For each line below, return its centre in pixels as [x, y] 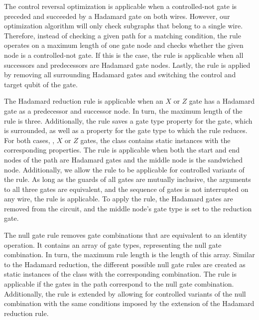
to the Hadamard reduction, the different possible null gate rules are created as [125, 264]
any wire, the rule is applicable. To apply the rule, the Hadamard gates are [119, 199]
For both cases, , [29, 140]
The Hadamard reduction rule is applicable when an [84, 101]
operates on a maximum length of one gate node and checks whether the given [124, 45]
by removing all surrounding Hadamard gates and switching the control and [120, 75]
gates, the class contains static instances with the [155, 140]
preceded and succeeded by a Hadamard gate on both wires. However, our [117, 16]
